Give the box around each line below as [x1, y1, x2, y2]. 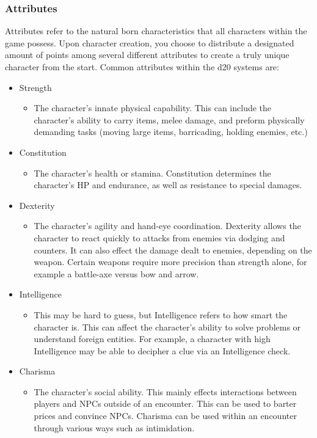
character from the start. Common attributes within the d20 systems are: [5, 60, 279, 73]
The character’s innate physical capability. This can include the [34, 101, 272, 114]
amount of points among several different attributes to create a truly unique [5, 48, 290, 61]
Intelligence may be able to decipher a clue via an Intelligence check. [34, 344, 291, 357]
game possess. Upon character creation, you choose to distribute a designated [5, 36, 294, 49]
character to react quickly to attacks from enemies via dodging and [34, 231, 285, 244]
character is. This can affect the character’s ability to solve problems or [34, 320, 301, 333]
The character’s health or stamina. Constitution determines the [34, 166, 271, 179]
